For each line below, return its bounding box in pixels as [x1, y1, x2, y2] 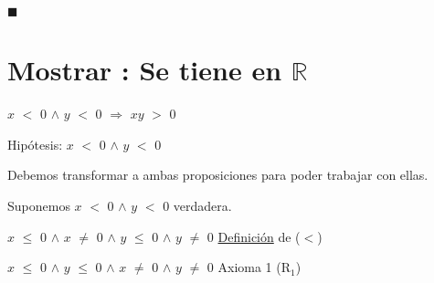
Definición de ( [217, 226, 301, 246]
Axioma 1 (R [217, 257, 291, 277]
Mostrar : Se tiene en [7, 51, 282, 89]
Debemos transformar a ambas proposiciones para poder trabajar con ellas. [7, 165, 429, 184]
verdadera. [173, 195, 232, 215]
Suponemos [7, 195, 70, 215]
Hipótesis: [7, 134, 63, 153]
